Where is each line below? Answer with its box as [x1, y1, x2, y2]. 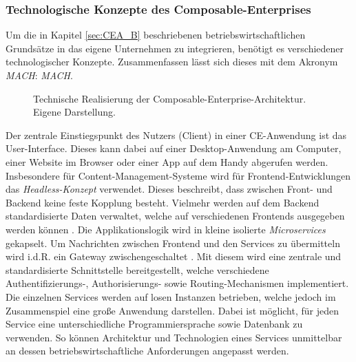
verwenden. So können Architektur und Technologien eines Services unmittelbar [6, 330, 342, 344]
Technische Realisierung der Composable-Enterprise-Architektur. [33, 91, 306, 105]
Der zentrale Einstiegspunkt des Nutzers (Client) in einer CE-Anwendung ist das [6, 127, 347, 142]
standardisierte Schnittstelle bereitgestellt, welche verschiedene [6, 262, 269, 277]
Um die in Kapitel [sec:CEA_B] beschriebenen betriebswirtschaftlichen [6, 28, 306, 42]
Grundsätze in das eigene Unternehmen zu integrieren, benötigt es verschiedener [6, 41, 344, 55]
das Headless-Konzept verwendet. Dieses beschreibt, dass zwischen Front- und [6, 182, 333, 196]
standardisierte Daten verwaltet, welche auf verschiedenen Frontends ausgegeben [6, 209, 345, 223]
